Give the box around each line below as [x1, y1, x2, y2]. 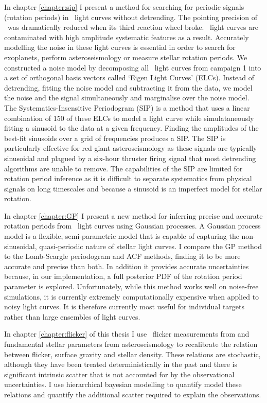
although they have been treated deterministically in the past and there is [4, 359, 238, 370]
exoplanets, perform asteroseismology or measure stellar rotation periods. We [4, 51, 247, 62]
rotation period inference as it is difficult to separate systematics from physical [4, 173, 252, 184]
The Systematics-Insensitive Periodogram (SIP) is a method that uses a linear [4, 102, 250, 113]
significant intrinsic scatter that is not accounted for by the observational [4, 369, 235, 379]
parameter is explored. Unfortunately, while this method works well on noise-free [4, 281, 259, 292]
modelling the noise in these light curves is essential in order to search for [4, 42, 236, 52]
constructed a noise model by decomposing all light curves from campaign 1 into [4, 62, 261, 73]
